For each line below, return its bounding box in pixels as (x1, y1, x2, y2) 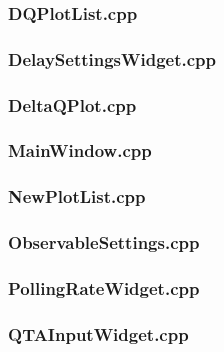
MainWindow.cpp (8, 138, 152, 163)
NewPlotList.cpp (8, 184, 146, 209)
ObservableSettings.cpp (8, 230, 200, 255)
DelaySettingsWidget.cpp (8, 46, 216, 71)
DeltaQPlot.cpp (8, 92, 137, 117)
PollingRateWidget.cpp (8, 275, 200, 300)
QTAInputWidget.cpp (8, 321, 189, 346)
